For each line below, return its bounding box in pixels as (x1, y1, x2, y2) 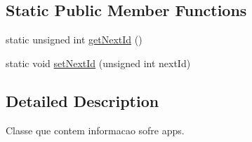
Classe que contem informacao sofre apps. (6, 122, 185, 137)
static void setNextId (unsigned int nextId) (6, 55, 191, 70)
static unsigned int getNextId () (6, 32, 142, 47)
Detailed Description (6, 90, 159, 111)
